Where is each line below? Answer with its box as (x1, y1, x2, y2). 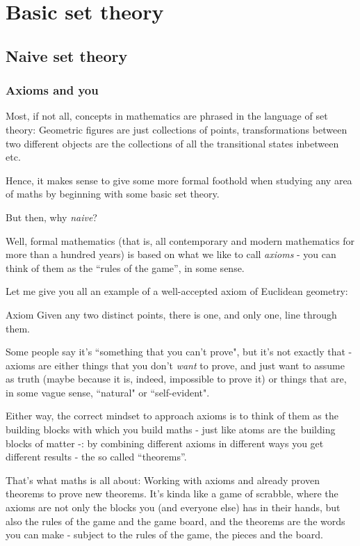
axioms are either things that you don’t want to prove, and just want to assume (6, 358, 345, 372)
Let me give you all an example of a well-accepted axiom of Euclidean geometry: (6, 284, 348, 298)
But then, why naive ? (6, 209, 97, 224)
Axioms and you (6, 81, 99, 99)
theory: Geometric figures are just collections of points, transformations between (6, 122, 347, 136)
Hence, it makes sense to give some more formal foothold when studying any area (6, 172, 352, 187)
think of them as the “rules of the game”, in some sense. (6, 260, 245, 275)
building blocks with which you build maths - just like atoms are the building (6, 422, 336, 437)
